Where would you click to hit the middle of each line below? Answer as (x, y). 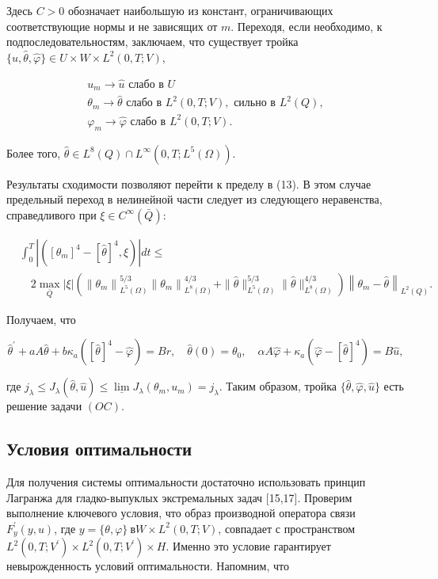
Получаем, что (41, 319)
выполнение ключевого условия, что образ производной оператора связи (181, 513)
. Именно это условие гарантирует (248, 546)
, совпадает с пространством (287, 528)
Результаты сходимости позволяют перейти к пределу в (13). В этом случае (189, 183)
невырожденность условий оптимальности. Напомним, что (148, 566)
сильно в (255, 103)
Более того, (34, 152)
